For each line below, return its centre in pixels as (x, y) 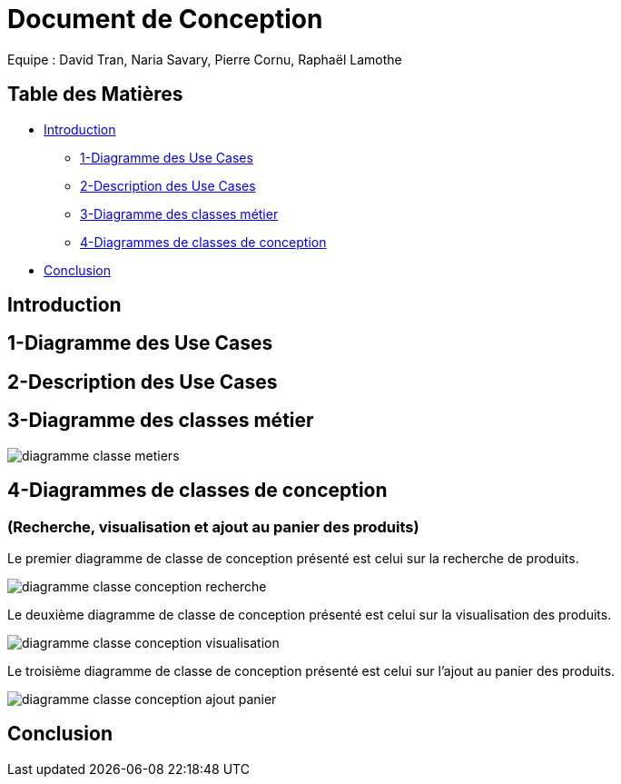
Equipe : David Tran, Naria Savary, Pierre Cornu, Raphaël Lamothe (205, 59)
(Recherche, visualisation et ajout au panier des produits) (213, 526)
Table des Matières (95, 94)
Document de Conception (165, 19)
